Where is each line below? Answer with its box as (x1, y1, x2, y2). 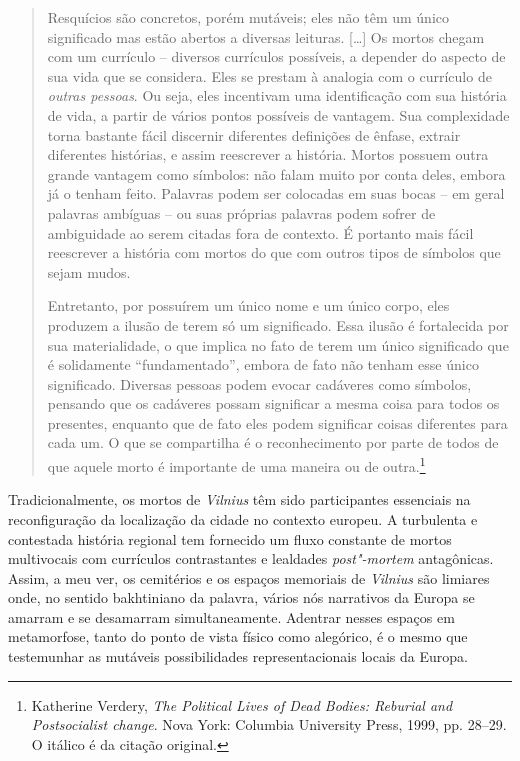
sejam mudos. (47, 261, 131, 282)
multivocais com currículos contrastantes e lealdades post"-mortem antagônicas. (8, 548, 494, 569)
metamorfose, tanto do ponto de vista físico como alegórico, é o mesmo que (8, 626, 468, 647)
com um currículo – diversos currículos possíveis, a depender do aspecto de (47, 46, 506, 67)
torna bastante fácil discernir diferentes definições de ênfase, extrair (47, 124, 461, 145)
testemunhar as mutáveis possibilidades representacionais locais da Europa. (8, 646, 468, 667)
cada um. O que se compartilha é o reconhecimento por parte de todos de (47, 432, 499, 453)
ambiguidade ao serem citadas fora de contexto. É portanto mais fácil (47, 222, 474, 243)
